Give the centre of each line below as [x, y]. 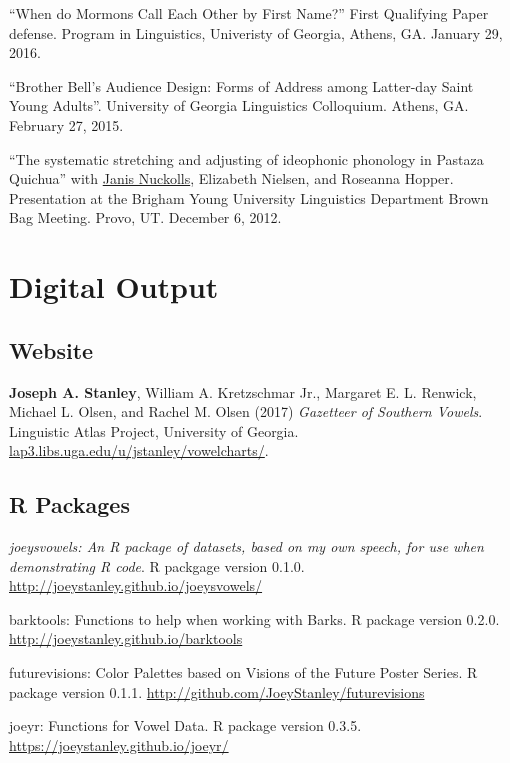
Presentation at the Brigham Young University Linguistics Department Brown [249, 197]
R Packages [69, 504]
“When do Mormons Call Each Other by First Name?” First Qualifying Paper [249, 13]
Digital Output [114, 286]
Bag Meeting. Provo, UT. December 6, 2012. [145, 217]
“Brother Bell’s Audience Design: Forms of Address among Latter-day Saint [241, 85]
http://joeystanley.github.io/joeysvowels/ [136, 585]
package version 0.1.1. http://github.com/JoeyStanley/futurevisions [217, 691]
